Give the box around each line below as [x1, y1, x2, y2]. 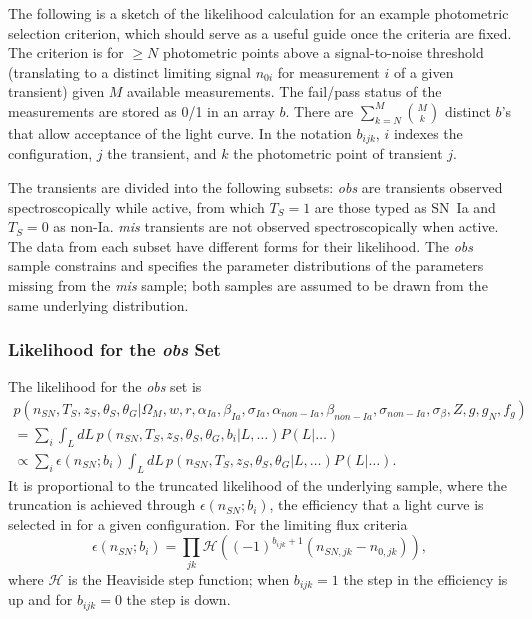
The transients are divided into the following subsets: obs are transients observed [8, 177, 503, 198]
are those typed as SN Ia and [314, 196, 496, 217]
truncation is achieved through [8, 494, 196, 515]
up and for [8, 589, 73, 610]
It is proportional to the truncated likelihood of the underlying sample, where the [8, 474, 507, 495]
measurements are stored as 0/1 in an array [8, 100, 275, 121]
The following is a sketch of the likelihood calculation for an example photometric [8, 3, 509, 23]
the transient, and [107, 143, 217, 164]
